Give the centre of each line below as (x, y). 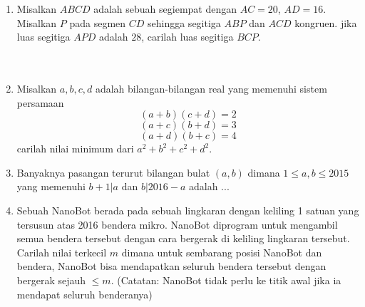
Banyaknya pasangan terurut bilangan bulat (113, 172)
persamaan (40, 102)
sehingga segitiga (184, 22)
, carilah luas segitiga (187, 37)
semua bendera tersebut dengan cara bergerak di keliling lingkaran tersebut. (183, 238)
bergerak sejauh (51, 280)
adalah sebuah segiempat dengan (165, 9)
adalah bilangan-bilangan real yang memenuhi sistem (211, 88)
